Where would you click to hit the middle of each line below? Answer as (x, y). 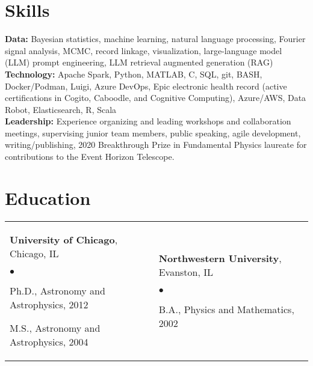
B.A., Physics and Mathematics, (226, 309)
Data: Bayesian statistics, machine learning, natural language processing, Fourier (155, 39)
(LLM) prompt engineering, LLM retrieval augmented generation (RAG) (139, 62)
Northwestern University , (220, 258)
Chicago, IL (34, 253)
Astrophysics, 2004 (49, 341)
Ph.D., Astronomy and (57, 290)
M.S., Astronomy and (55, 328)
